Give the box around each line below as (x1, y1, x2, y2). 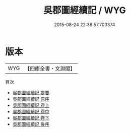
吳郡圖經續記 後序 (12, 121, 49, 127)
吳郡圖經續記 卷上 (12, 102, 49, 108)
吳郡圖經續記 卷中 (12, 108, 49, 114)
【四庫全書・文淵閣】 (25, 65, 76, 72)
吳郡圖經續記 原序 (12, 96, 49, 102)
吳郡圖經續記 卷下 (12, 114, 49, 121)
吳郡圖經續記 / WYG (43, 5, 126, 16)
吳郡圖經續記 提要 (12, 89, 49, 96)
